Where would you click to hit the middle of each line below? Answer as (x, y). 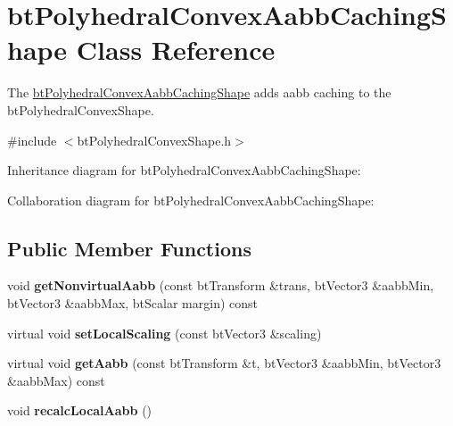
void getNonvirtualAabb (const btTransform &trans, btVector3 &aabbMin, (221, 285)
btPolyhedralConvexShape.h (154, 140)
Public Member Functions (129, 248)
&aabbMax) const (56, 380)
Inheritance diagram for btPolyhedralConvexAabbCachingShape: (184, 170)
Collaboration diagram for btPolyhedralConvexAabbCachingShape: (191, 200)
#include (32, 140)
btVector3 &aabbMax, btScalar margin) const (133, 303)
